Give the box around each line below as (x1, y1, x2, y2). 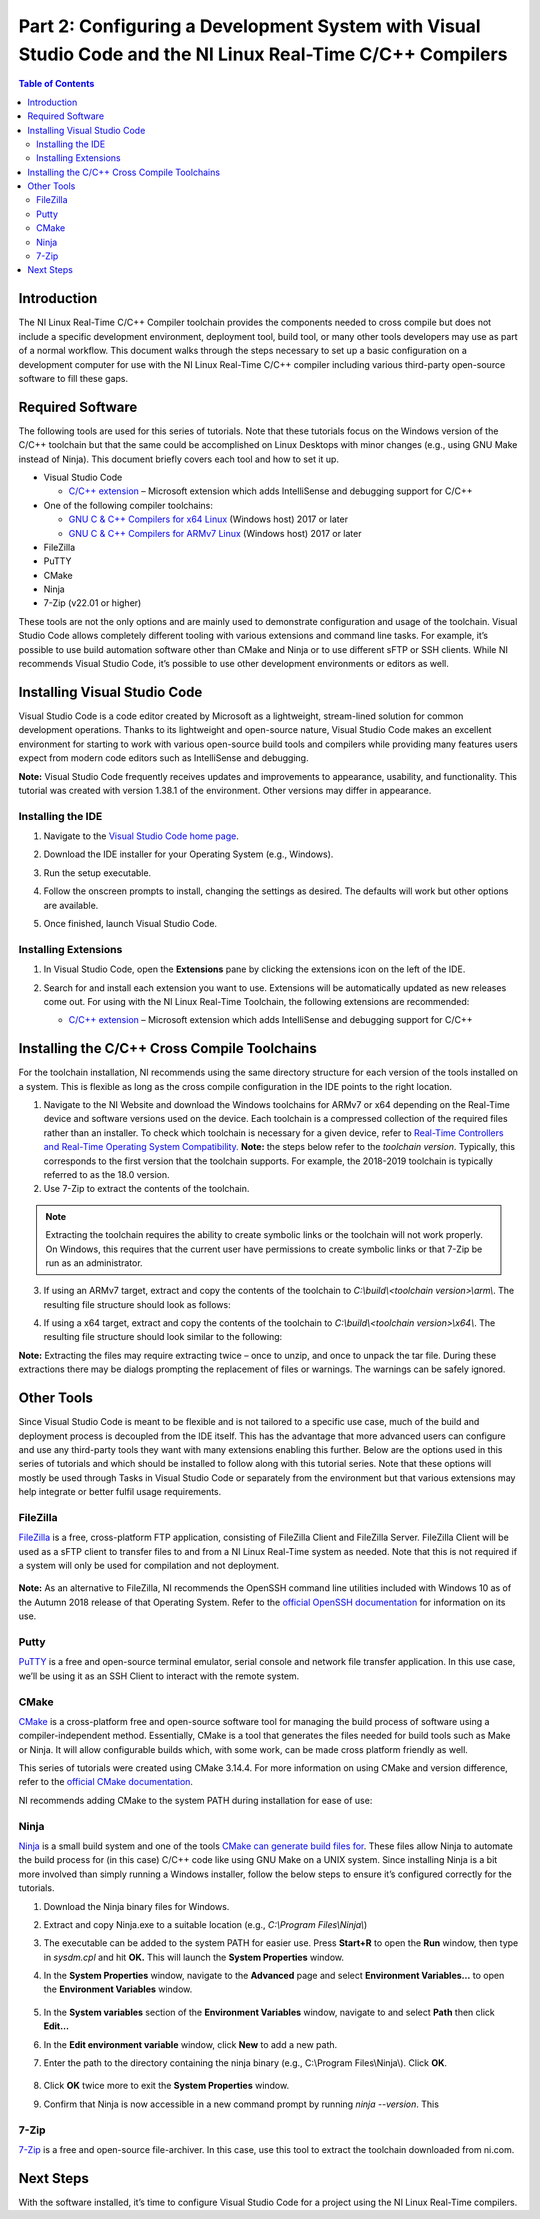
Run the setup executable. (43, 866, 152, 879)
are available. (43, 899, 99, 911)
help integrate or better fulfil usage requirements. (18, 1486, 222, 1498)
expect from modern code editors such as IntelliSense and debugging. (18, 752, 309, 764)
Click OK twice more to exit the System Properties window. (43, 2080, 290, 2092)
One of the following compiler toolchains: (43, 499, 214, 511)
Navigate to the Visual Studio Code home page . (43, 830, 239, 842)
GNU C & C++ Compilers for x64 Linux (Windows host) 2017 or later (68, 513, 349, 525)
